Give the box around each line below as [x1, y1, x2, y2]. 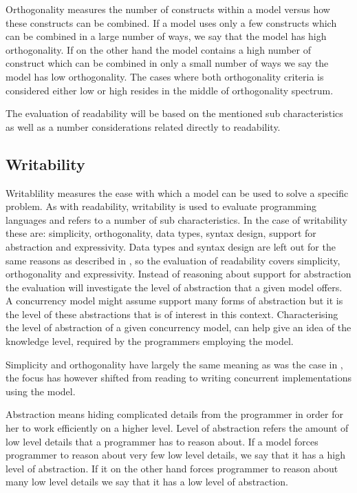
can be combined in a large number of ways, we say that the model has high [6, 29, 327, 43]
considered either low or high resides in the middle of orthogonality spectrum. [6, 83, 334, 97]
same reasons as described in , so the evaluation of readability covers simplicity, [6, 253, 340, 267]
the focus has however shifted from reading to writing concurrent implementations [6, 370, 351, 385]
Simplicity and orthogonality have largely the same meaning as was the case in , [6, 357, 343, 371]
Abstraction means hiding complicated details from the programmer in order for [6, 407, 343, 421]
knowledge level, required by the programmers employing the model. [6, 334, 294, 348]
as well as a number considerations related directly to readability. [6, 119, 281, 134]
